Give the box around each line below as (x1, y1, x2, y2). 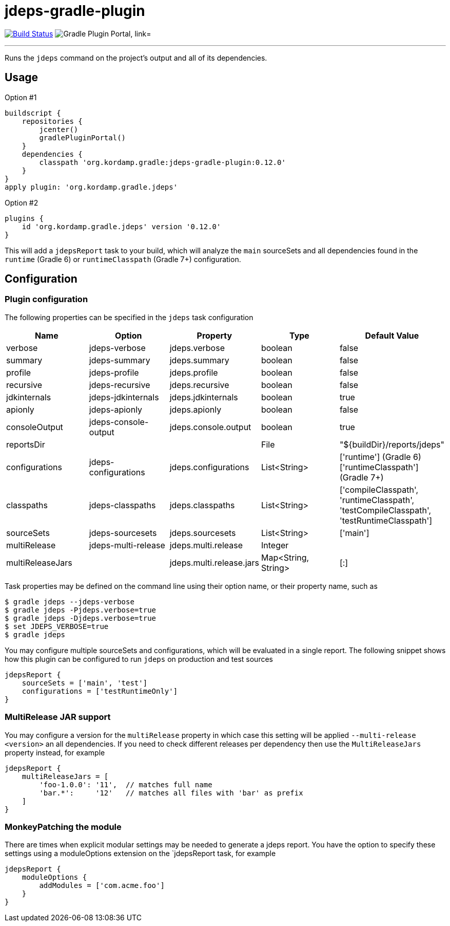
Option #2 (5, 198, 38, 207)
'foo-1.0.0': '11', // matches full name (39, 780, 212, 789)
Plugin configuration (5, 294, 88, 305)
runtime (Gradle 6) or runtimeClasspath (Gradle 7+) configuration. (5, 254, 241, 264)
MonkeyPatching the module (5, 821, 122, 832)
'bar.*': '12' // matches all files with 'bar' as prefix (39, 788, 303, 797)
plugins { (5, 214, 44, 223)
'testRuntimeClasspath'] (339, 515, 433, 526)
